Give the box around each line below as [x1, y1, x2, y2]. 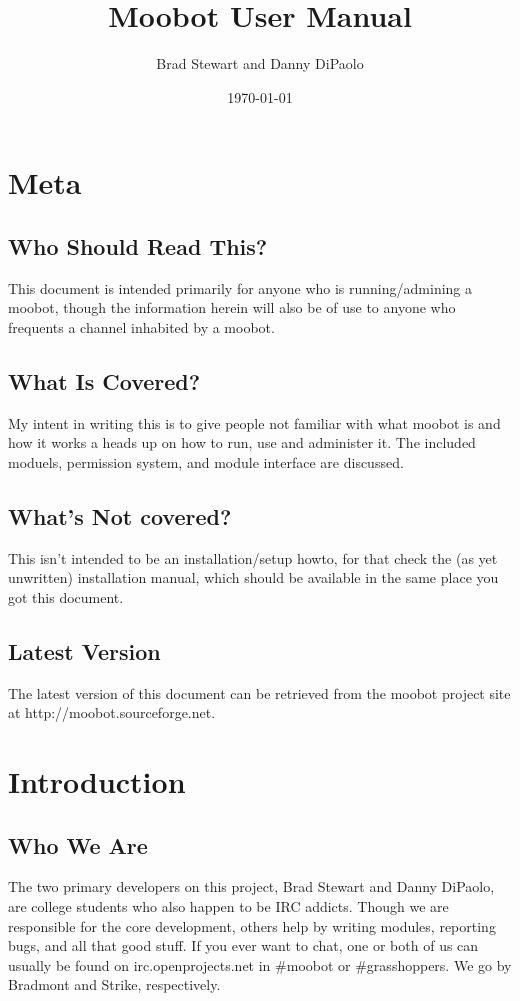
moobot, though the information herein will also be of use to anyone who [8, 297, 456, 318]
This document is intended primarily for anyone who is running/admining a [8, 277, 473, 298]
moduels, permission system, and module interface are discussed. [8, 451, 404, 472]
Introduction [8, 761, 186, 802]
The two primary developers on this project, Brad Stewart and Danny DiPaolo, [8, 876, 495, 897]
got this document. [8, 586, 124, 607]
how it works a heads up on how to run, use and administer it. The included [8, 432, 476, 453]
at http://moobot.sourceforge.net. [8, 702, 216, 723]
